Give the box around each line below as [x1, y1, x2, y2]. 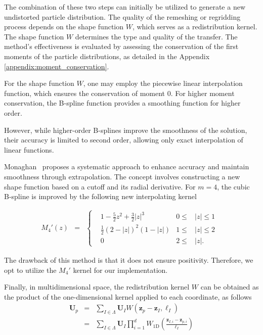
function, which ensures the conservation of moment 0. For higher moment [4, 87, 235, 98]
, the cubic [217, 181, 250, 192]
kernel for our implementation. [73, 264, 168, 275]
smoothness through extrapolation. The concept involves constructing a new [4, 171, 240, 181]
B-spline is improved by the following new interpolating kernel [4, 191, 197, 202]
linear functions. [4, 144, 54, 155]
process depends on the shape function [4, 21, 124, 32]
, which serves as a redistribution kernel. [132, 21, 257, 32]
